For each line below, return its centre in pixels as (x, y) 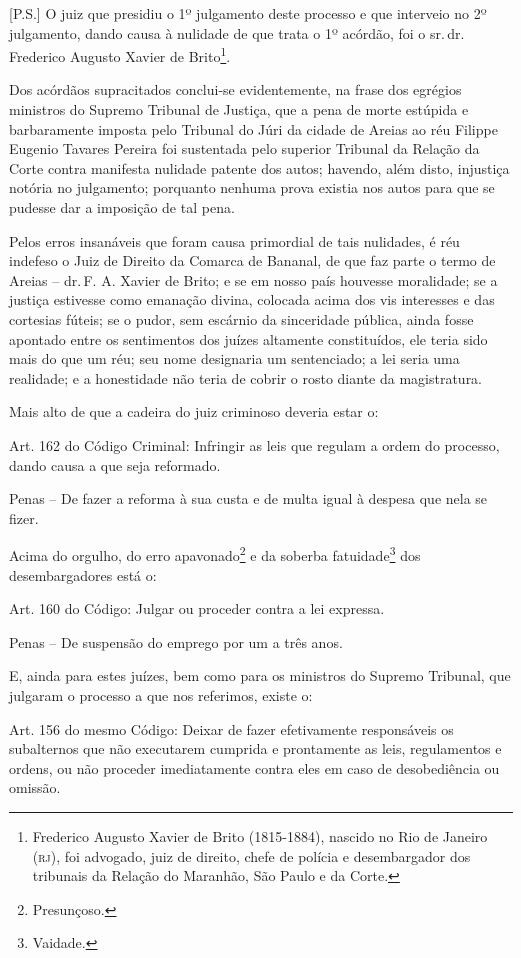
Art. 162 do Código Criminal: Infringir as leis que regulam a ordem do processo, (254, 444)
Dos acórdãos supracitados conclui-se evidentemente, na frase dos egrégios (235, 89)
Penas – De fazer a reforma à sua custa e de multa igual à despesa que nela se (248, 498)
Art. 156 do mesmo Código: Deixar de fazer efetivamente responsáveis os (231, 728)
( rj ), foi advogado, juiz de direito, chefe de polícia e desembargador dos (251, 855)
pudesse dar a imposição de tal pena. (122, 207)
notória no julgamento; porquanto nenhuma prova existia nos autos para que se (252, 187)
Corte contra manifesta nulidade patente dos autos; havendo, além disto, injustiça (259, 167)
